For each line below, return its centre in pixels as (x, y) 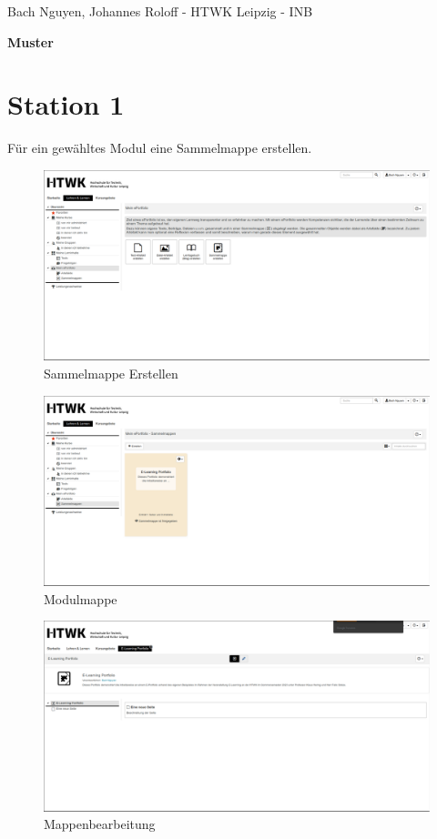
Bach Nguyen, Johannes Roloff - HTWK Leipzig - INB (160, 11)
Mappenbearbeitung (100, 824)
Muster (30, 41)
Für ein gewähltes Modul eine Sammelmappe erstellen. (160, 148)
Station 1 (66, 104)
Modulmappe (81, 598)
